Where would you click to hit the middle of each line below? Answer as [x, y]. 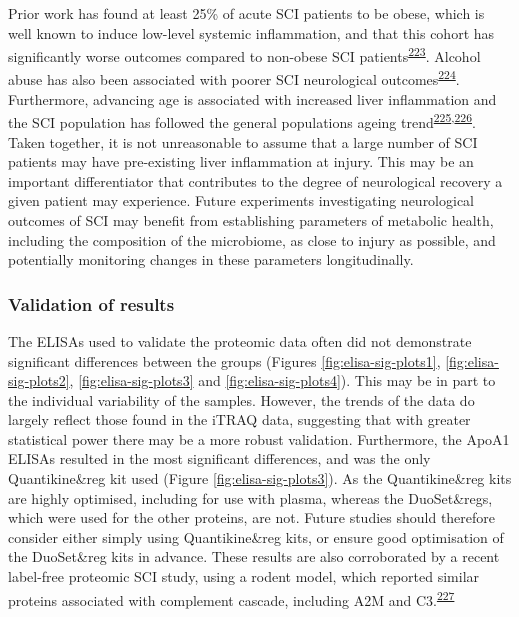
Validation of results [91, 303]
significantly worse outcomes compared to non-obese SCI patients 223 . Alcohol [244, 54]
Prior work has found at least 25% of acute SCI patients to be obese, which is [246, 13]
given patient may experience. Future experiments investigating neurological [241, 200]
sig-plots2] [39, 380]
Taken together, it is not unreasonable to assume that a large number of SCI [243, 141]
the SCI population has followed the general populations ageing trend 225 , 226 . [242, 120]
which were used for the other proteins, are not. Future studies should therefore [252, 517]
